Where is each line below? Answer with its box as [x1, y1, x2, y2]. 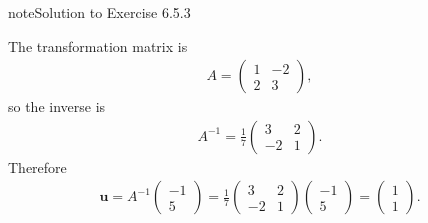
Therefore [8, 156, 67, 177]
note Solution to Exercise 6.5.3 [8, 2, 191, 22]
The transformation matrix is [8, 35, 188, 56]
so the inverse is [8, 96, 106, 117]
